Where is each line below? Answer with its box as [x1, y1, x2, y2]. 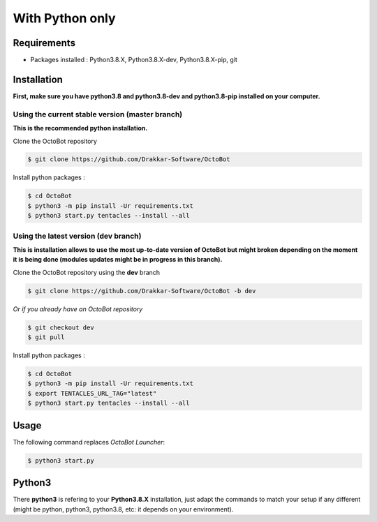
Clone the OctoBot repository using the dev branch [13, 268, 161, 276]
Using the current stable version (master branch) [13, 109, 183, 119]
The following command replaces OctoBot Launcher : [13, 438, 165, 446]
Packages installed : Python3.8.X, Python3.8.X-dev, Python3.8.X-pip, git [30, 56, 237, 64]
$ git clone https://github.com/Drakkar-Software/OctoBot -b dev [27, 287, 256, 294]
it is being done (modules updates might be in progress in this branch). [13, 255, 223, 264]
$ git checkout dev [27, 323, 94, 331]
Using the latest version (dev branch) [13, 231, 142, 241]
